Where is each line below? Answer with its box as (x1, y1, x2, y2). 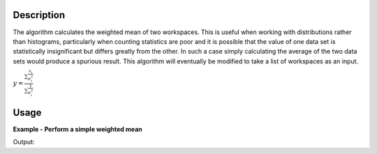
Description (13, 9, 66, 21)
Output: (13, 138, 35, 146)
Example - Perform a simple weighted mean (13, 125, 142, 134)
